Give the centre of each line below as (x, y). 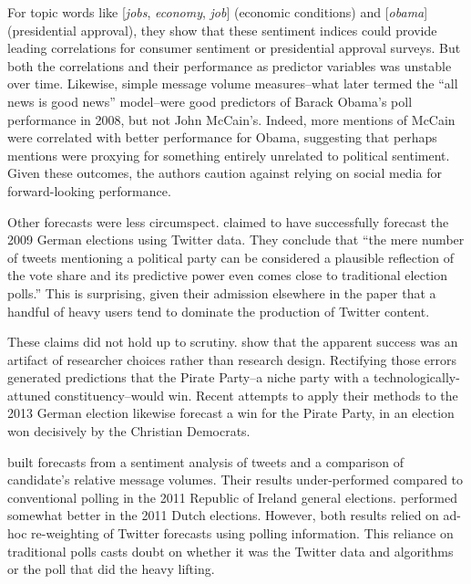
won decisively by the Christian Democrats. (129, 431)
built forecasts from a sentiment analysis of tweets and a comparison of (206, 461)
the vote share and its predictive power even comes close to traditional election (228, 275)
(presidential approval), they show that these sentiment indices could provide (222, 30)
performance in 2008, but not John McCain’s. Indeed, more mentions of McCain (231, 119)
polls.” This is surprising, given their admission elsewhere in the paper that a (222, 292)
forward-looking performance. (89, 190)
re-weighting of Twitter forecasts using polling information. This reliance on (242, 533)
